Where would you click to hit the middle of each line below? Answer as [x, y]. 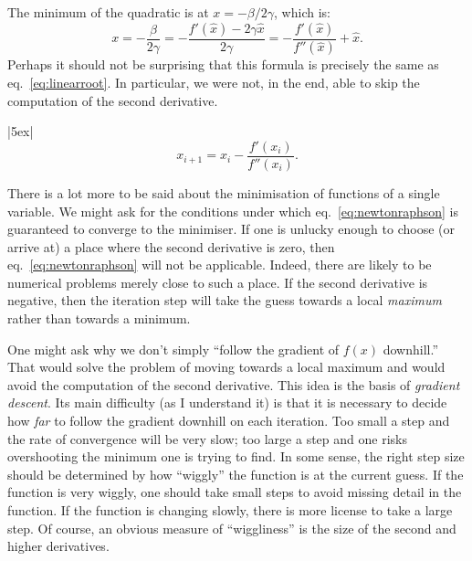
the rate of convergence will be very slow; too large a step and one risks [207, 438]
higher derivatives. [58, 546]
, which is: [302, 12]
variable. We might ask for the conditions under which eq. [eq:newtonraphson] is [233, 211]
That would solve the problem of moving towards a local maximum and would [226, 367]
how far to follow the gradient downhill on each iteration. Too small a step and [229, 421]
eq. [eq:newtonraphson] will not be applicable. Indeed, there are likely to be [220, 265]
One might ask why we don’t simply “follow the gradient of [173, 349]
